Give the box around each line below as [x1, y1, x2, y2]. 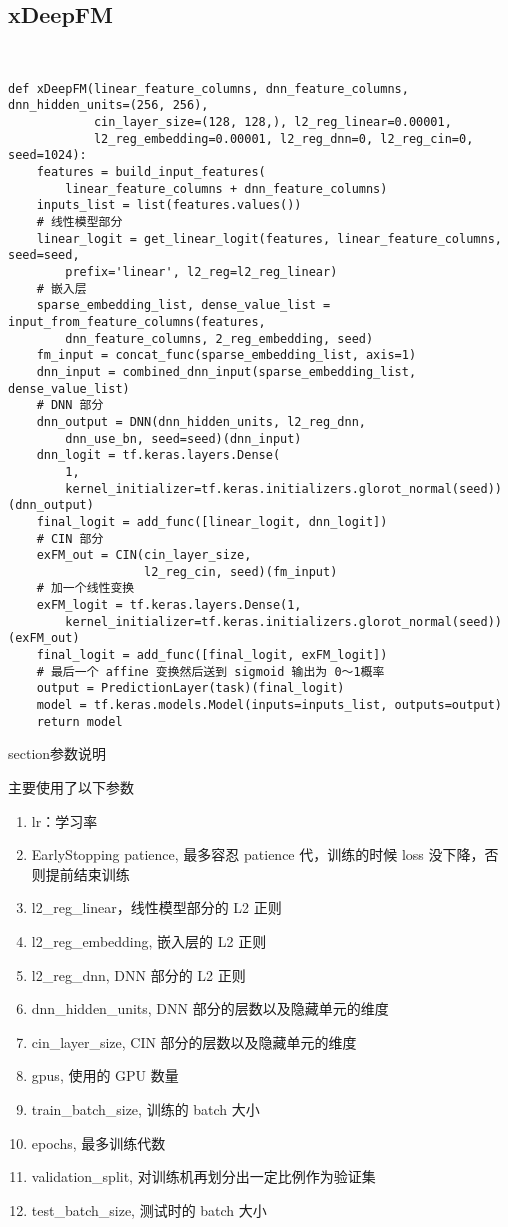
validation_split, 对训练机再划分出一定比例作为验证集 [31, 1166, 376, 1187]
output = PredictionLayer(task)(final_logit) [36, 681, 345, 696]
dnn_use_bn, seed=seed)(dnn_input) [65, 431, 302, 446]
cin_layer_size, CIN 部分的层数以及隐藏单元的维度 [31, 1031, 357, 1052]
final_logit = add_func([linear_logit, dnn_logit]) [36, 514, 388, 529]
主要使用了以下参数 [8, 776, 134, 797]
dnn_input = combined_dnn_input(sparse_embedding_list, [36, 364, 417, 379]
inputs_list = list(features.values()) [36, 198, 302, 213]
